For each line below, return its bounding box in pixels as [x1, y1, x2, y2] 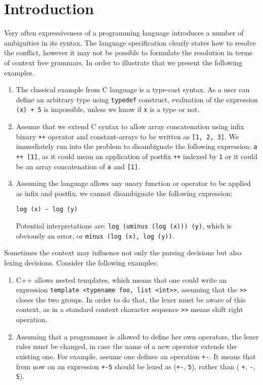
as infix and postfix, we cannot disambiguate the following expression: [16, 187, 233, 198]
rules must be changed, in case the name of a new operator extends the [16, 341, 237, 352]
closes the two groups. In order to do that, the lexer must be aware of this [16, 294, 246, 304]
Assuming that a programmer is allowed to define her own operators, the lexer [16, 331, 259, 341]
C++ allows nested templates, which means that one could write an [16, 274, 227, 285]
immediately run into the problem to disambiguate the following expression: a [16, 141, 257, 151]
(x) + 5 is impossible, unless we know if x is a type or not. [16, 104, 200, 114]
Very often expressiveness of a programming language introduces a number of [4, 27, 244, 38]
